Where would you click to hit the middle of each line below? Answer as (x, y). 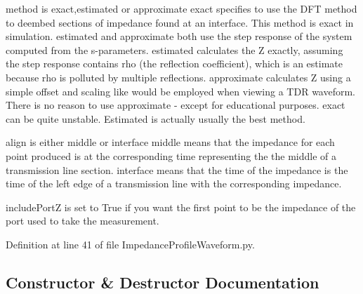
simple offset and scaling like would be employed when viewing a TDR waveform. (180, 91)
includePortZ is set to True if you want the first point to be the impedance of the (181, 207)
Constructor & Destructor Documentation (163, 282)
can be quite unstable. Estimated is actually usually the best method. (156, 118)
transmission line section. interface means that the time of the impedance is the (177, 169)
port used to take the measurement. (82, 221)
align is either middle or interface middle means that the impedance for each (170, 142)
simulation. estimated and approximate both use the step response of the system (179, 36)
